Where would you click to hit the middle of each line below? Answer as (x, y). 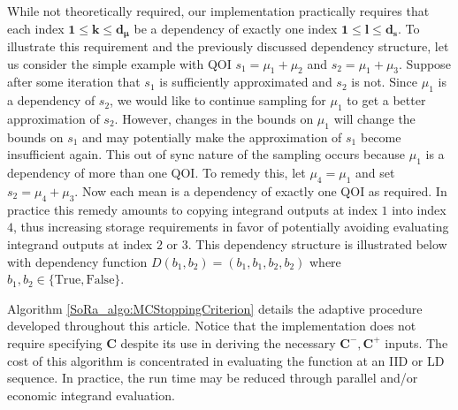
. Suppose (425, 63)
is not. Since (385, 82)
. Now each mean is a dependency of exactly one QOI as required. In (261, 191)
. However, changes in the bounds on (214, 119)
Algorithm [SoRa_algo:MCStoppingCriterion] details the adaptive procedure (215, 308)
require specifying (55, 342)
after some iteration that (74, 82)
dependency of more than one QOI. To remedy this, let (156, 173)
